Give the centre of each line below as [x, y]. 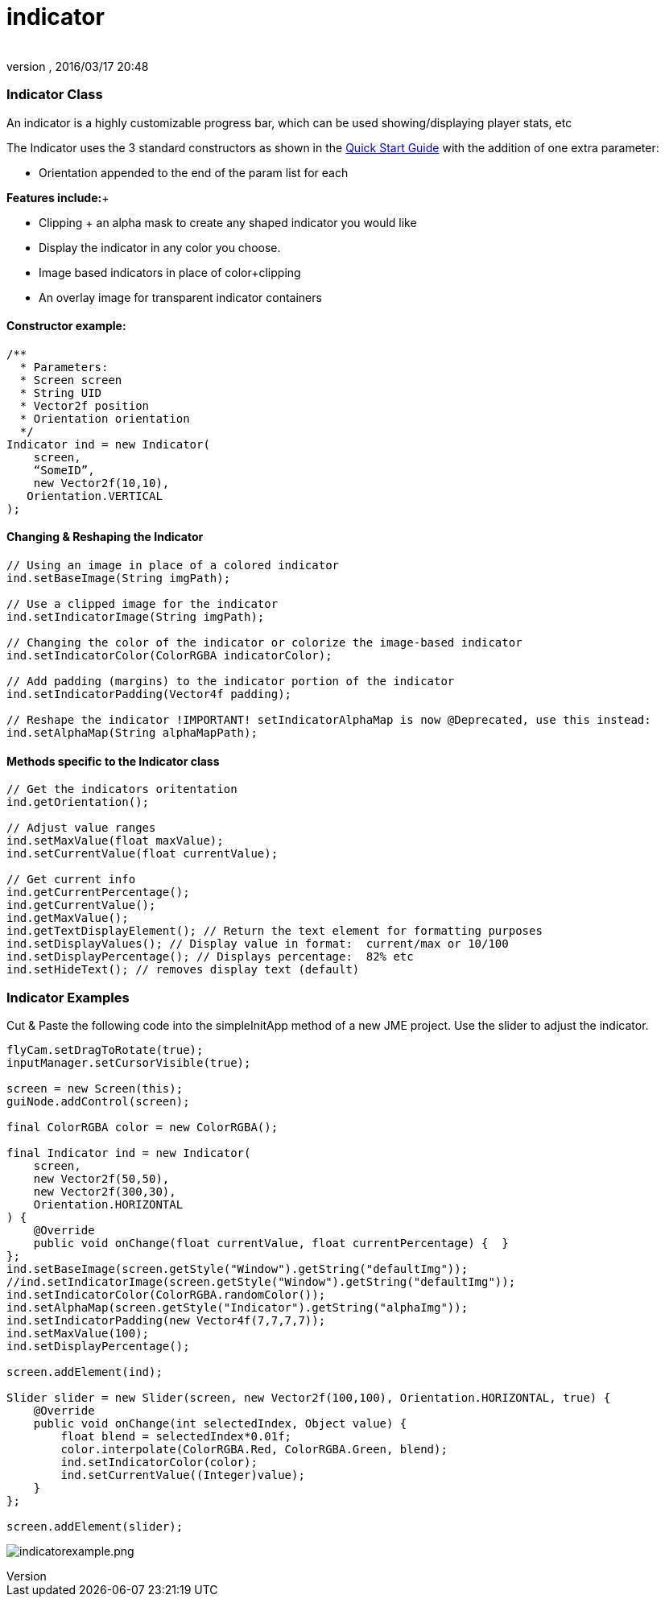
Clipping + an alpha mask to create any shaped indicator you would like [228, 222]
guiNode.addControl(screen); [98, 1101]
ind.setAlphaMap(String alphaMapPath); [132, 732]
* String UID [61, 392]
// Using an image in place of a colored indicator [173, 565]
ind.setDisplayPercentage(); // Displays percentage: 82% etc [210, 957]
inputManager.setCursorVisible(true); [129, 1062]
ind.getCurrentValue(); [81, 905]
